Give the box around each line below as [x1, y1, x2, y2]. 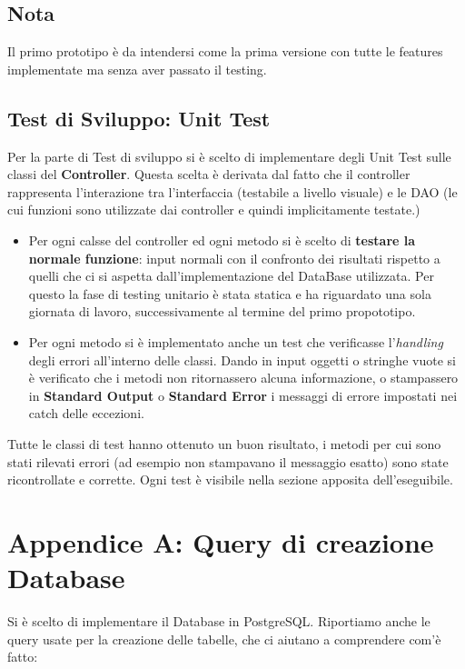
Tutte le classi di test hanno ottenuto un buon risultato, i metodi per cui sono [7, 434, 441, 453]
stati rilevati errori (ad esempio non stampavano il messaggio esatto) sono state [7, 452, 449, 471]
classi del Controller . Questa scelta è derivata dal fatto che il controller [7, 165, 411, 184]
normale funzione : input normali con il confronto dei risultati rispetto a [28, 248, 440, 267]
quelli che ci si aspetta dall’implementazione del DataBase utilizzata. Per [28, 266, 434, 285]
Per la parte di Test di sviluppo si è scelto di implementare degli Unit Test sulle [7, 146, 451, 165]
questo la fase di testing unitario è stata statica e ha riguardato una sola [28, 284, 431, 303]
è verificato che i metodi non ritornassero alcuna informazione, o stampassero [28, 368, 459, 387]
